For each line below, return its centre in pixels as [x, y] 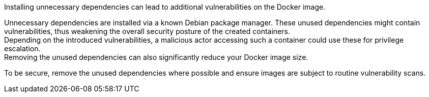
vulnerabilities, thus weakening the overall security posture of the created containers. [147, 31]
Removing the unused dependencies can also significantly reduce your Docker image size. [156, 57]
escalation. [22, 48]
